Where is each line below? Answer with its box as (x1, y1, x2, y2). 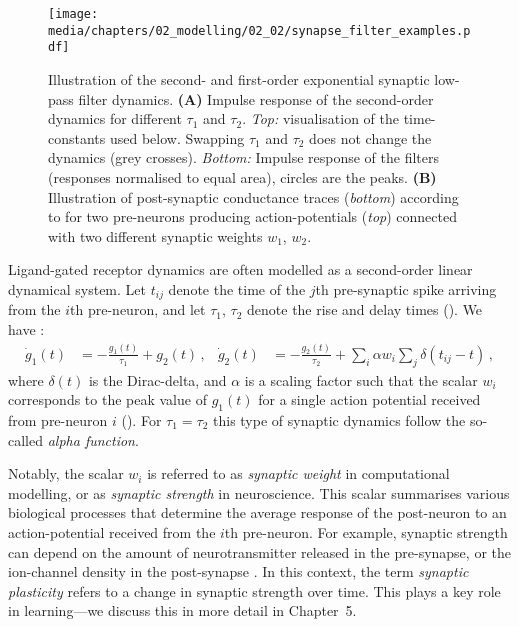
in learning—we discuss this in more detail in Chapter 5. (8, 600, 357, 621)
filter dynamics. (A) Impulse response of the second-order (78, 88, 434, 109)
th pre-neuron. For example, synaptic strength (224, 521, 508, 542)
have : (8, 318, 45, 339)
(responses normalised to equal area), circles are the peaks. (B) (48, 166, 437, 187)
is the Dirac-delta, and (88, 369, 227, 390)
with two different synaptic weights (48, 225, 263, 246)
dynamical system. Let (8, 278, 146, 299)
